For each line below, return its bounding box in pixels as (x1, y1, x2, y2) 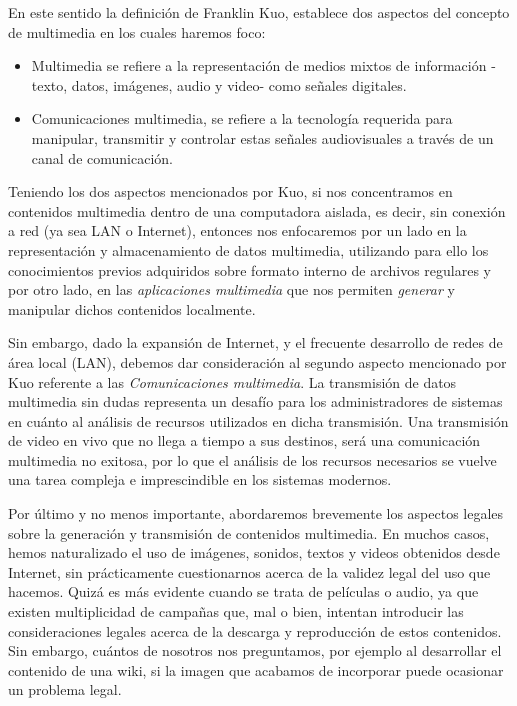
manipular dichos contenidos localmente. (8, 298, 256, 319)
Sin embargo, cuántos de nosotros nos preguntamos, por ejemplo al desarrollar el (8, 640, 502, 661)
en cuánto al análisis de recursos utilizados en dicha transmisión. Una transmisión (8, 410, 509, 431)
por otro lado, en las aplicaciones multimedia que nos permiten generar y (8, 279, 455, 300)
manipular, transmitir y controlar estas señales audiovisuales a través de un (31, 127, 494, 148)
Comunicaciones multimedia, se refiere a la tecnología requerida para (31, 108, 453, 129)
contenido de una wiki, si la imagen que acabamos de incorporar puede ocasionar (8, 659, 504, 680)
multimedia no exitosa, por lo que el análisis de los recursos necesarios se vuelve (8, 449, 497, 470)
